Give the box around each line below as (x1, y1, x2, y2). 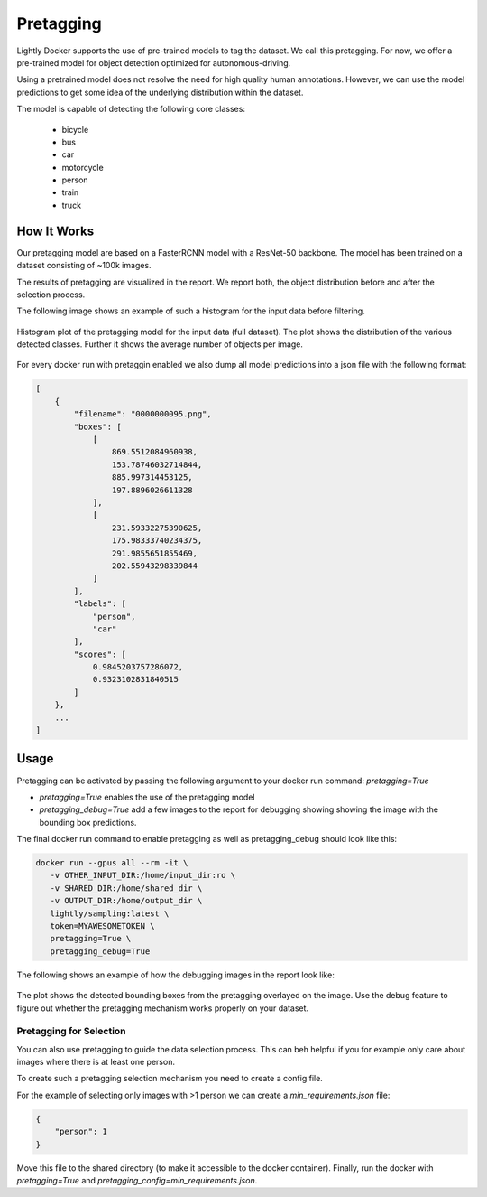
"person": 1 (54, 1127, 108, 1137)
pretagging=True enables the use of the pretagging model (39, 791, 255, 802)
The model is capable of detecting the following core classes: (16, 104, 245, 115)
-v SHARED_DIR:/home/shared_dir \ (50, 883, 203, 893)
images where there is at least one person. (16, 1057, 176, 1068)
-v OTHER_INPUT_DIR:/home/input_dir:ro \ (50, 870, 236, 881)
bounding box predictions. (39, 817, 137, 828)
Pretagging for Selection (16, 1025, 126, 1038)
